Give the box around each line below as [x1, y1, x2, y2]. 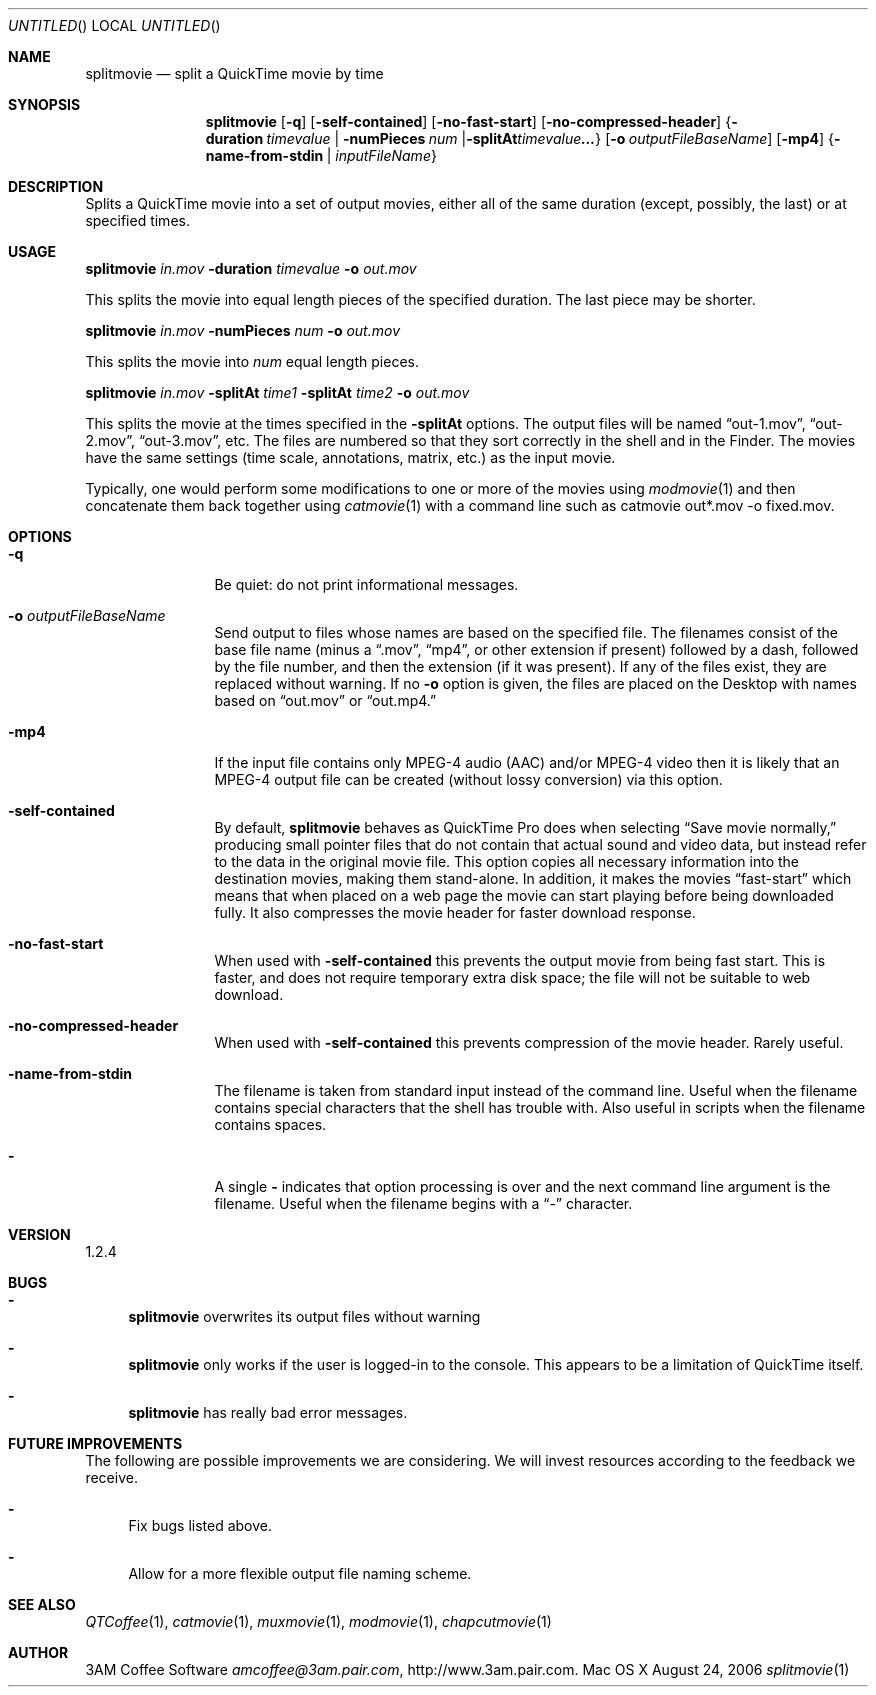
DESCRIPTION [8, 178, 104, 195]
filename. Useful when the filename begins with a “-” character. [214, 1195, 633, 1212]
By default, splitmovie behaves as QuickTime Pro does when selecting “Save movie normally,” [214, 819, 837, 836]
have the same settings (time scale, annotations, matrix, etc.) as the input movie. [85, 449, 616, 466]
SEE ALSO [8, 1596, 76, 1613]
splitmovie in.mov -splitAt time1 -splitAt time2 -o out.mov [85, 384, 470, 401]
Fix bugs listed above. [128, 1517, 273, 1534]
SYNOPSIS [8, 96, 81, 113]
